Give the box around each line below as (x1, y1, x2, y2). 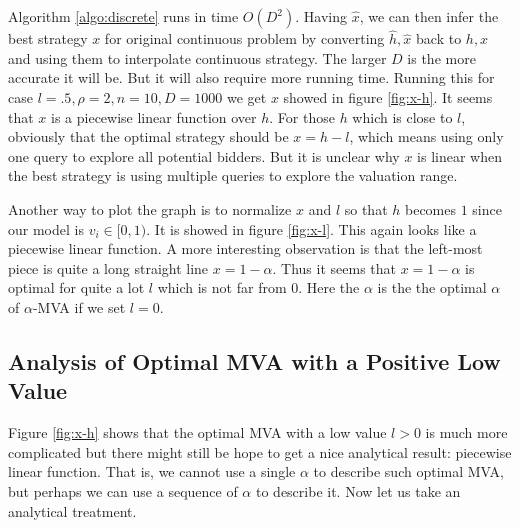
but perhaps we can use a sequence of (8, 480, 238, 501)
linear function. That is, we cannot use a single (8, 461, 296, 482)
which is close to (352, 106, 453, 127)
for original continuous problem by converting (104, 28, 385, 49)
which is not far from (157, 277, 287, 298)
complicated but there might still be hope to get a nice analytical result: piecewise (8, 441, 512, 462)
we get (226, 87, 267, 107)
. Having (295, 6, 347, 26)
